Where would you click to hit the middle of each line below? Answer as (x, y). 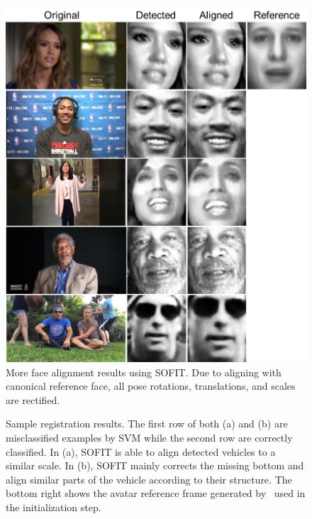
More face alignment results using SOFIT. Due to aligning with (144, 372)
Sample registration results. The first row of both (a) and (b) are (147, 424)
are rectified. (33, 399)
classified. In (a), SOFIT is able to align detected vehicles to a (141, 451)
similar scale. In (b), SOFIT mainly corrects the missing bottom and (155, 465)
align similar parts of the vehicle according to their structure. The (149, 479)
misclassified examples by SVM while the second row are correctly (149, 437)
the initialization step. (54, 507)
